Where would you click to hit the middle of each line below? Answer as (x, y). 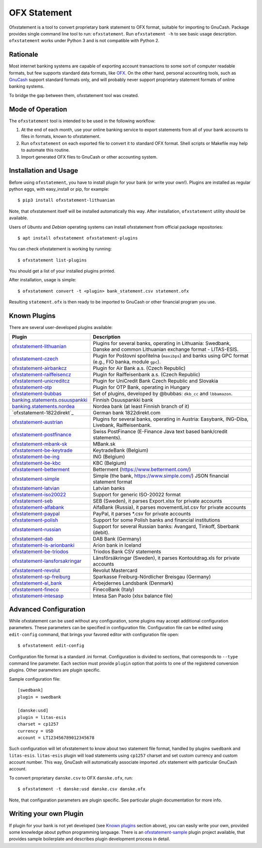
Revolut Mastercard (115, 570)
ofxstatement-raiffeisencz (41, 375)
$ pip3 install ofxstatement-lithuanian (66, 200)
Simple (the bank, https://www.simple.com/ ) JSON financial (161, 475)
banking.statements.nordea (43, 406)
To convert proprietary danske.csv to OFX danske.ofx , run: (71, 778)
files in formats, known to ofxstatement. (61, 136)
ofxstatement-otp (32, 387)
